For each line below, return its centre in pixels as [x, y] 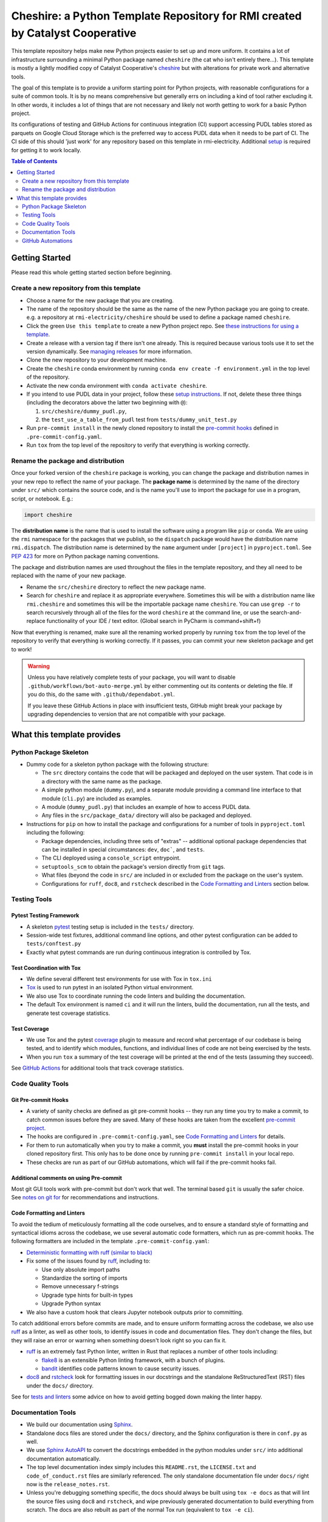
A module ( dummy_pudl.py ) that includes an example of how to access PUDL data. [146, 807]
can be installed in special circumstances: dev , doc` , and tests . [123, 850]
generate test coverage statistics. [68, 1013]
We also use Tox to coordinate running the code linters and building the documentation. [136, 996]
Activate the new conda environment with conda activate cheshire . [117, 385]
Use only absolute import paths [81, 1269]
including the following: [56, 833]
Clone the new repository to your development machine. [97, 360]
